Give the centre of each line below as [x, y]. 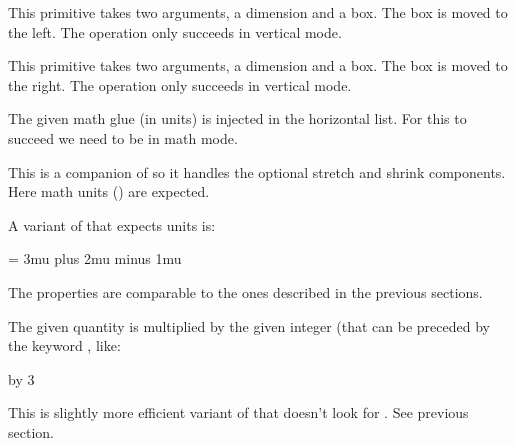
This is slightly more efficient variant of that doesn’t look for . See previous [238, 412]
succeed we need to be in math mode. [123, 137]
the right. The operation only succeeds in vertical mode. [180, 84]
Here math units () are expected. [109, 191]
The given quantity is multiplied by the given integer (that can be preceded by [249, 325]
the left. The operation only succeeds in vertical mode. [175, 31]
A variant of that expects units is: [112, 224]
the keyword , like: [64, 345]
